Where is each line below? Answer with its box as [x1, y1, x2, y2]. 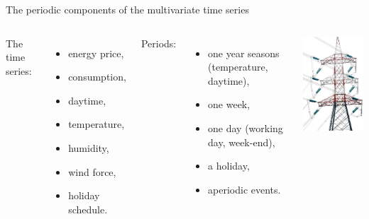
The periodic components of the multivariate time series [6, 2, 249, 16]
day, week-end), [208, 134, 275, 149]
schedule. [68, 201, 108, 216]
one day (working [208, 120, 283, 135]
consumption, [68, 69, 126, 84]
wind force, [68, 164, 116, 179]
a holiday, [208, 158, 250, 173]
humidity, [68, 140, 109, 155]
